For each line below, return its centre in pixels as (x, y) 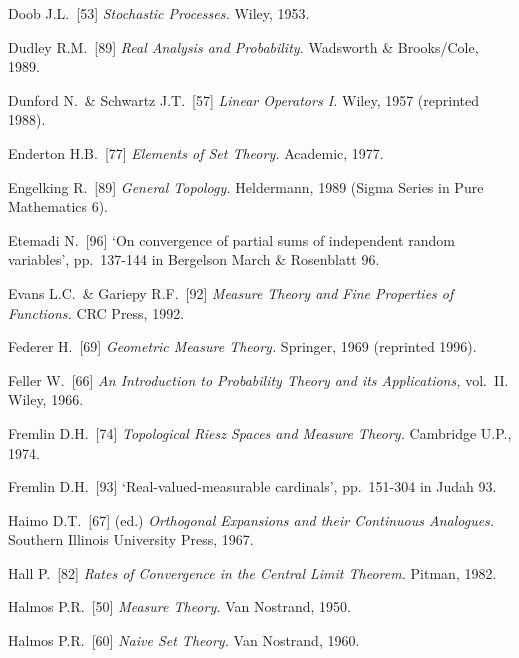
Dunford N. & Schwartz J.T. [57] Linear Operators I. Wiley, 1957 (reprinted (244, 99)
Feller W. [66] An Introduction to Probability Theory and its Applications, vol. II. (258, 379)
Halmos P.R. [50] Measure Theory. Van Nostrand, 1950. (179, 606)
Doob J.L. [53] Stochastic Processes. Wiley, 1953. (159, 13)
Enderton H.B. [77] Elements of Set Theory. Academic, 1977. (196, 152)
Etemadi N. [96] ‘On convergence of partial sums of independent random (231, 239)
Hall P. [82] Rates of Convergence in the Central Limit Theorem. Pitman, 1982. (252, 572)
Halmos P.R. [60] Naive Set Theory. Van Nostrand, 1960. (184, 640)
